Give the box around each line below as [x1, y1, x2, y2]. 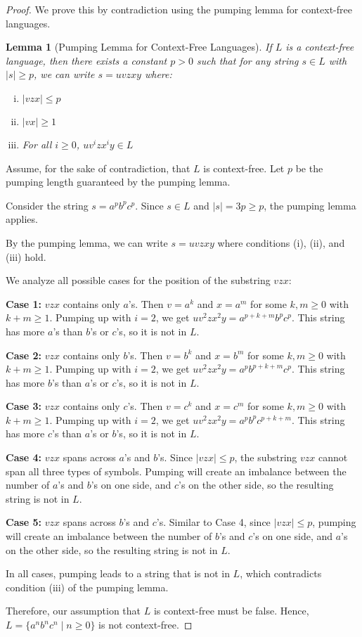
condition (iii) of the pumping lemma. [6, 579, 169, 594]
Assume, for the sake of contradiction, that [6, 160, 190, 175]
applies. [6, 212, 38, 226]
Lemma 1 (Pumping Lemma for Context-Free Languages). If [6, 39, 272, 54]
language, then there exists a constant [6, 53, 167, 67]
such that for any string [196, 53, 299, 67]
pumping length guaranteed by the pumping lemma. [6, 174, 231, 189]
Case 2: [6, 347, 42, 362]
